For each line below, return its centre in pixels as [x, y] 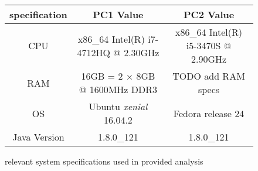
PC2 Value [209, 14]
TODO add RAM [209, 76]
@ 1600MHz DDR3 [118, 89]
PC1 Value [118, 14]
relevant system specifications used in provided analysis [104, 161]
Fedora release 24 [209, 113]
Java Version [38, 137]
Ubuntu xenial [118, 106]
